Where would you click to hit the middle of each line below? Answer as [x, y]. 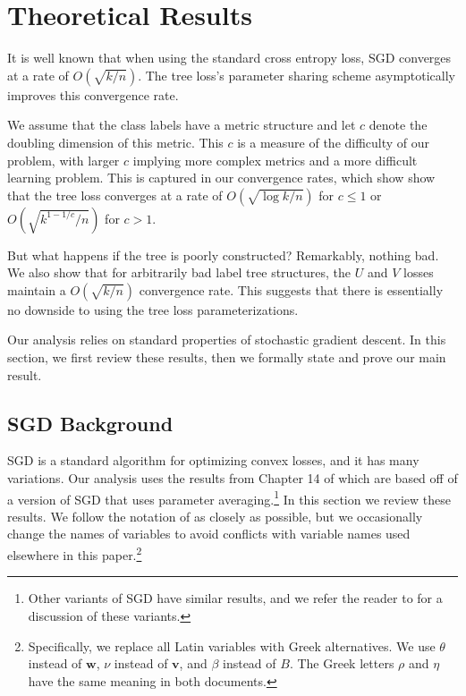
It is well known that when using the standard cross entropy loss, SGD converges [229, 58]
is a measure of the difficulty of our [334, 142]
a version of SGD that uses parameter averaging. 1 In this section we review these [229, 497]
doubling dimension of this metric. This [115, 142]
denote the [398, 125]
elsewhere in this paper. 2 [75, 553]
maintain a [37, 289]
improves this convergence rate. [93, 94]
